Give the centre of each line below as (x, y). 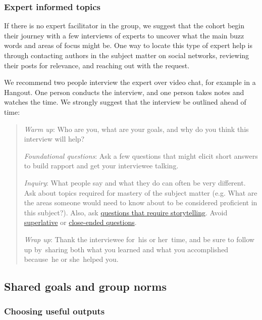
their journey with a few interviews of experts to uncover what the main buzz (124, 35)
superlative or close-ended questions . (80, 222)
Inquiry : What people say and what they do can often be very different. (135, 182)
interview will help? (54, 139)
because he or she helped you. (71, 259)
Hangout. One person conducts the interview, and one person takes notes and (124, 92)
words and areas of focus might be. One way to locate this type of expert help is (128, 45)
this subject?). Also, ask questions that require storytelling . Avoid (126, 212)
